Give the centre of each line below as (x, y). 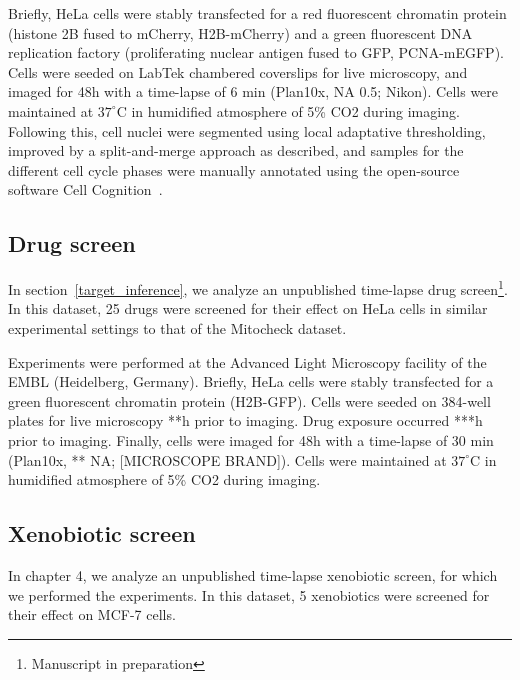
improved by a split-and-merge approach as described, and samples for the (236, 150)
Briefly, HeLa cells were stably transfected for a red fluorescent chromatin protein (257, 13)
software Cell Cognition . (85, 189)
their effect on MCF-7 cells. (92, 614)
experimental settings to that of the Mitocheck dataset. (177, 327)
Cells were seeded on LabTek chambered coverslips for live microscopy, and (238, 71)
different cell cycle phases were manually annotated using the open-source (234, 169)
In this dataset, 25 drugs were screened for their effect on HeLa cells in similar (248, 308)
